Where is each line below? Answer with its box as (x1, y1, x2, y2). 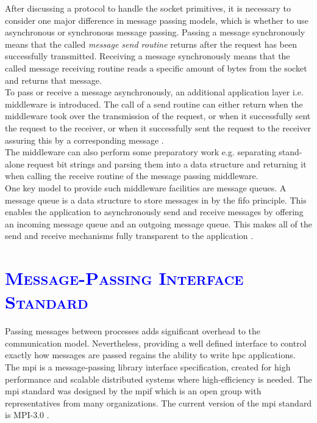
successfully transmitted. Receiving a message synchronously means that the (5, 50, 290, 62)
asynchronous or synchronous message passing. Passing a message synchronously (5, 26, 305, 39)
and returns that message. (5, 73, 102, 86)
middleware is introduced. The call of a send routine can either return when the (5, 97, 303, 110)
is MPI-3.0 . (5, 408, 49, 421)
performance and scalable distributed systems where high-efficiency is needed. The (5, 372, 312, 385)
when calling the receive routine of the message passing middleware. (5, 169, 258, 182)
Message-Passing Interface (5, 265, 244, 290)
